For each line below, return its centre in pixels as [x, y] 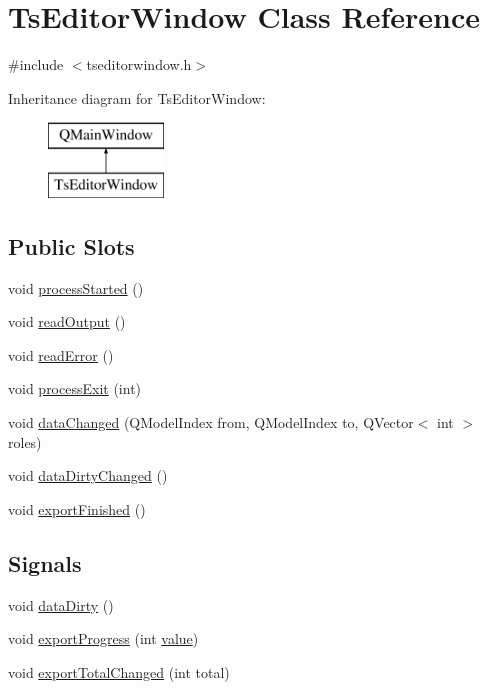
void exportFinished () [77, 508]
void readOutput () [67, 321]
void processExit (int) [75, 388]
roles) [25, 441]
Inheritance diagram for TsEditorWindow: [137, 97]
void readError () [61, 354]
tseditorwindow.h [139, 64]
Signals [45, 562]
